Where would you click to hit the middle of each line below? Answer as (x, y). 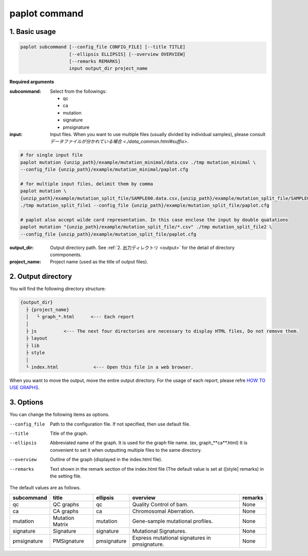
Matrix (61, 524)
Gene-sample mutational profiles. (172, 521)
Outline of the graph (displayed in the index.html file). (106, 459)
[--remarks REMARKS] (95, 61)
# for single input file (52, 155)
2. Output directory (41, 276)
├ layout (37, 338)
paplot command (46, 13)
